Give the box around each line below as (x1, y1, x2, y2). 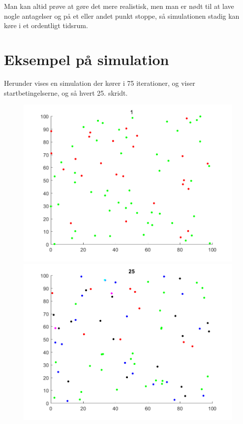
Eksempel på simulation (4, 49, 169, 69)
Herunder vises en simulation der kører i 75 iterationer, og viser (4, 77, 195, 88)
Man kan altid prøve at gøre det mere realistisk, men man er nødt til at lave (4, 1, 234, 11)
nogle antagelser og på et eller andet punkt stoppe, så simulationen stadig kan (4, 10, 240, 21)
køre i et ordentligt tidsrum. (4, 20, 88, 31)
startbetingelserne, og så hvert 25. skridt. (4, 87, 128, 98)
